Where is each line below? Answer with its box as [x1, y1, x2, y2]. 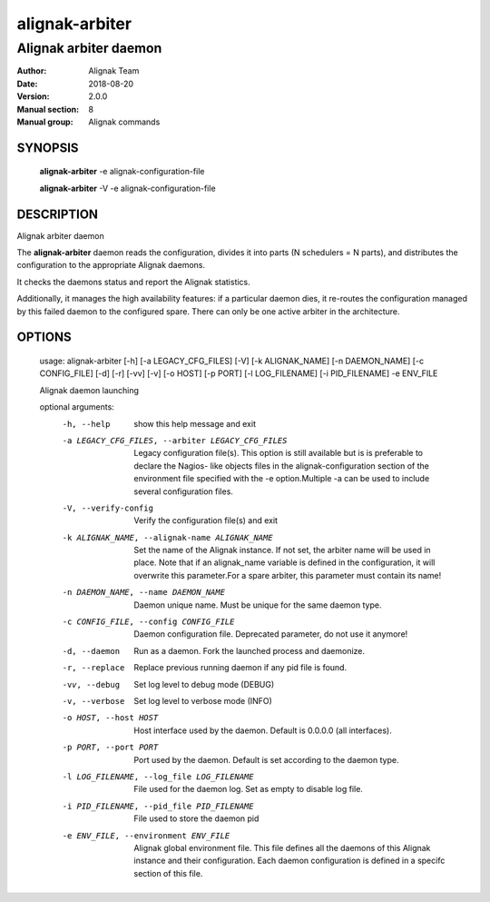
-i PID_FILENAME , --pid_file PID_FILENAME [62, 800, 254, 811]
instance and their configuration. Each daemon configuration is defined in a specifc [133, 855, 446, 867]
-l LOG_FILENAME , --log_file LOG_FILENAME [62, 771, 254, 781]
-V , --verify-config [62, 502, 154, 513]
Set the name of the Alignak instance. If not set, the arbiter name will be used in [133, 545, 431, 556]
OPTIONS [16, 330, 72, 345]
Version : [16, 91, 50, 102]
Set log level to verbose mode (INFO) [133, 696, 272, 706]
